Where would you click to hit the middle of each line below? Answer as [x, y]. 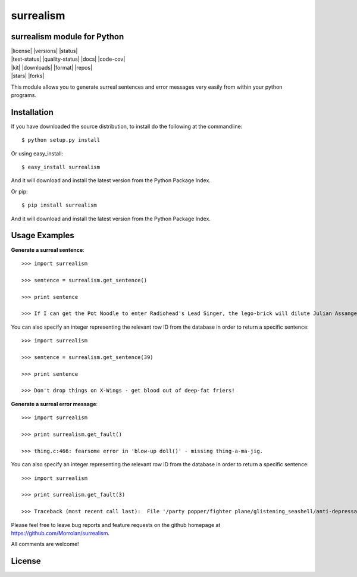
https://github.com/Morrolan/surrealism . [60, 533]
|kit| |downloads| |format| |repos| [51, 67]
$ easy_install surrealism [61, 167]
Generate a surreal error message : [54, 404]
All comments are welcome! [45, 544]
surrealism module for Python [68, 37]
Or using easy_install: [37, 153]
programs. [24, 95]
